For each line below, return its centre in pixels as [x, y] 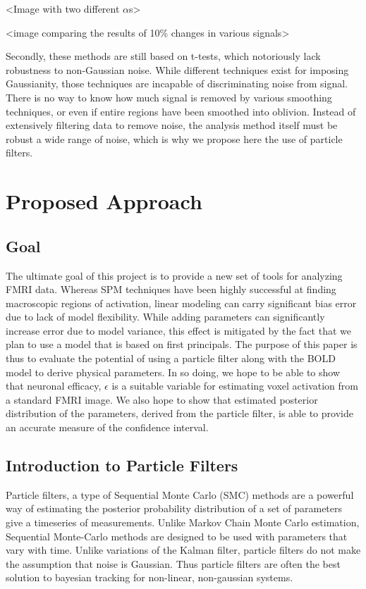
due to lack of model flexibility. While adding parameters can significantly [165, 317]
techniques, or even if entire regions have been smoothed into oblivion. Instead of [181, 111]
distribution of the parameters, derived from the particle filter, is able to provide [179, 413]
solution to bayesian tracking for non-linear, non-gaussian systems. [150, 577]
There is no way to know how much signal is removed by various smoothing [169, 97]
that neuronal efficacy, [54, 386]
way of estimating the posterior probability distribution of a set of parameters [174, 508]
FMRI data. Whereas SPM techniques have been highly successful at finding [171, 289]
